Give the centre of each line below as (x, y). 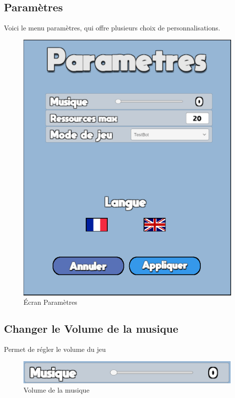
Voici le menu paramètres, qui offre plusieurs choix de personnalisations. (112, 28)
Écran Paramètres (50, 302)
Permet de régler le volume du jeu (55, 349)
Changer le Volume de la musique (91, 329)
